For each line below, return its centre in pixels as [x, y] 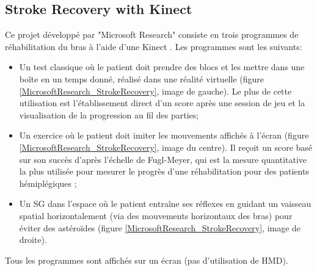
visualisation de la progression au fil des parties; [109, 114]
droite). [33, 240]
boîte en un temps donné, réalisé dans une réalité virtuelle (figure [141, 78]
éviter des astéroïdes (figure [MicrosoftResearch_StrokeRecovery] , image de [160, 227]
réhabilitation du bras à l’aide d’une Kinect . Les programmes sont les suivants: [154, 46]
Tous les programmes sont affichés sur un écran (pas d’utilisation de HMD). [147, 260]
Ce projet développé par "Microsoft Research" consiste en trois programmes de [152, 34]
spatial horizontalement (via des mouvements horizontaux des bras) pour [156, 215]
